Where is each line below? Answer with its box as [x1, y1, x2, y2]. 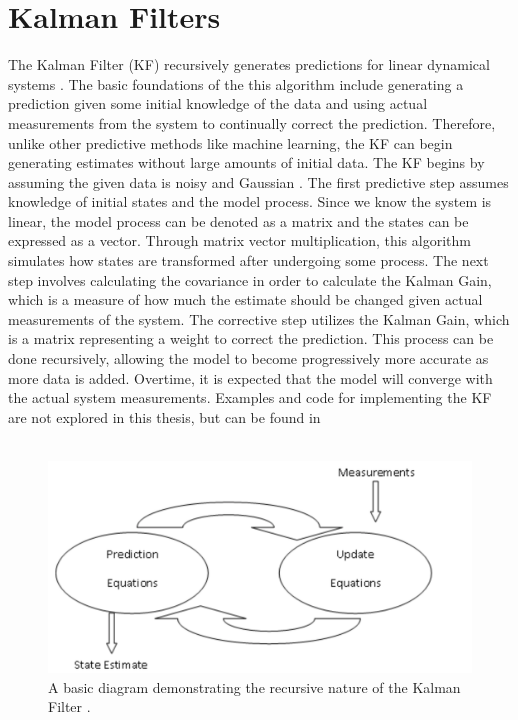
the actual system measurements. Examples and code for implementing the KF [8, 387, 492, 408]
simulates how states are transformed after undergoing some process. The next [8, 250, 489, 271]
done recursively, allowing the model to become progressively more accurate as [8, 348, 489, 369]
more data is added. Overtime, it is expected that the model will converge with [8, 367, 493, 388]
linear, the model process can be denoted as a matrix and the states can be [8, 210, 469, 231]
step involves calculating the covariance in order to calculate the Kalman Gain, [8, 269, 492, 290]
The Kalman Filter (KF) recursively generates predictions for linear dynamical [8, 54, 490, 75]
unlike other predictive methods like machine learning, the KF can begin [8, 132, 453, 153]
